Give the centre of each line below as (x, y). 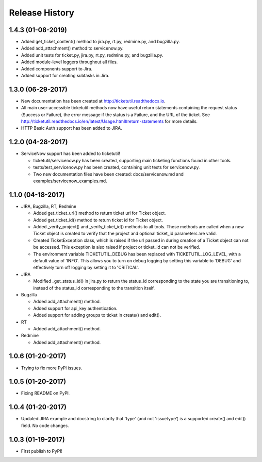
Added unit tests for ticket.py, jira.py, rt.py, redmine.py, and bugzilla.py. (92, 55)
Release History (42, 13)
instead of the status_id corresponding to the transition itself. (94, 288)
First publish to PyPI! (42, 451)
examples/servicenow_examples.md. (70, 181)
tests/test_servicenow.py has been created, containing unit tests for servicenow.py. (116, 167)
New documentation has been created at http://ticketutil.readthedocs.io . (93, 101)
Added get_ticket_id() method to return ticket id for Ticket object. (98, 220)
